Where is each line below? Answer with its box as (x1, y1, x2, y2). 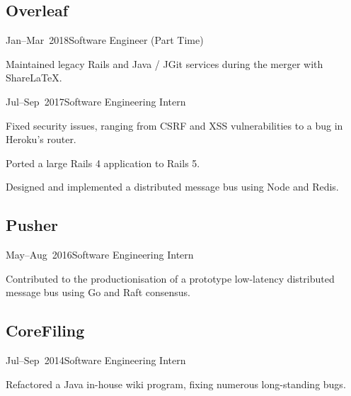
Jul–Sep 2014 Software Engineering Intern (6, 353, 186, 368)
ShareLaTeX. (6, 70, 62, 85)
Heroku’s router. (6, 132, 76, 147)
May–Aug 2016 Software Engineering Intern (6, 247, 194, 262)
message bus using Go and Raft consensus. (6, 285, 190, 300)
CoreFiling (6, 319, 85, 341)
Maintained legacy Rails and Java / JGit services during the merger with (6, 56, 323, 71)
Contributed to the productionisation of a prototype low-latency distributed (6, 271, 335, 285)
